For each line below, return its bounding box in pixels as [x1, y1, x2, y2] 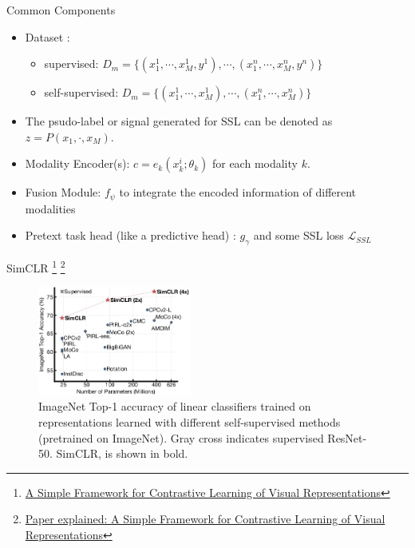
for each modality [211, 155, 298, 172]
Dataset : [25, 28, 70, 45]
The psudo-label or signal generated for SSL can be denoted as [25, 113, 333, 129]
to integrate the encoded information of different [119, 184, 357, 201]
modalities [25, 200, 76, 216]
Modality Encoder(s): [25, 155, 130, 172]
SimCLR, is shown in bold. [56, 445, 188, 462]
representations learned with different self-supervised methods [38, 414, 341, 431]
